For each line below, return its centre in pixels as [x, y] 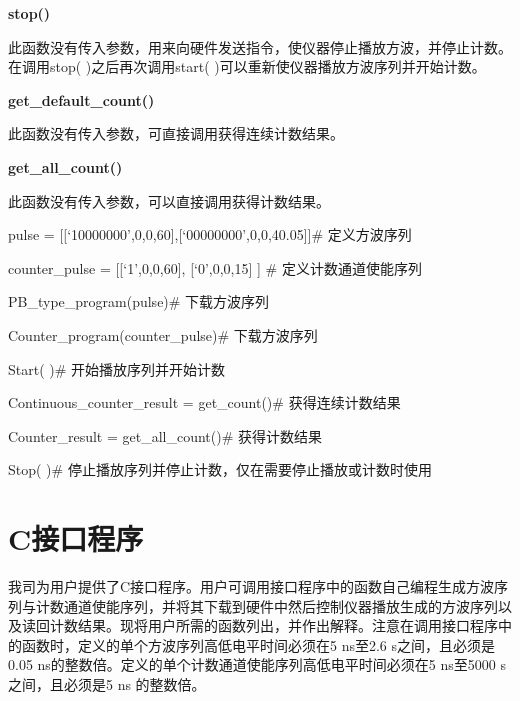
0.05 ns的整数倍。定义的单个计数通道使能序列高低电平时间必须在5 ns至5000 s [257, 664]
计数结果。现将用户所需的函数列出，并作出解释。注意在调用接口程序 [273, 625]
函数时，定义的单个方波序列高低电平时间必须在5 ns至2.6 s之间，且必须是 [258, 644]
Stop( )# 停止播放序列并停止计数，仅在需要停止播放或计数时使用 [220, 469]
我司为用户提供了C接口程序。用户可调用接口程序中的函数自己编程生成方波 [251, 586]
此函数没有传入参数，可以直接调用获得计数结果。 [169, 200]
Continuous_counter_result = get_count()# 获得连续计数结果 [204, 402]
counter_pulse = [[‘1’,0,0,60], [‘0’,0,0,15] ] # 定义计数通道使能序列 [215, 267]
